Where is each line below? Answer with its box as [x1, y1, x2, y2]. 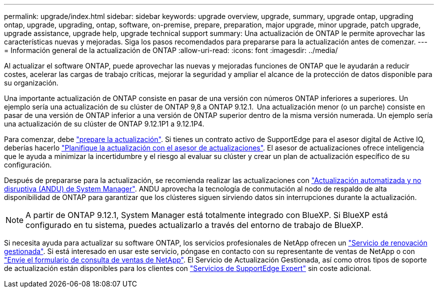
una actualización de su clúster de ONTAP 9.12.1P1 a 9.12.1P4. [4, 119, 204, 128]
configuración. [4, 160, 52, 169]
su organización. [4, 78, 58, 87]
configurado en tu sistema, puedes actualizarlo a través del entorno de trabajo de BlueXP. [25, 220, 363, 230]
